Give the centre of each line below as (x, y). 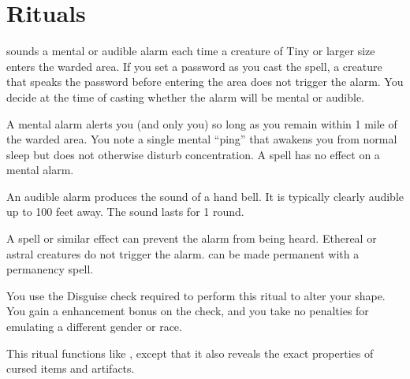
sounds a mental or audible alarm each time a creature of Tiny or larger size (191, 51)
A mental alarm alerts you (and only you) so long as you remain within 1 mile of (202, 123)
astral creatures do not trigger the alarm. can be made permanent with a (183, 253)
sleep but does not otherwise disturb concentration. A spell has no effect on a (193, 154)
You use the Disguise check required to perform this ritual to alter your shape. (196, 295)
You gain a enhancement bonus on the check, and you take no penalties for (188, 311)
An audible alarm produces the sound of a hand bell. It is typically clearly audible (205, 196)
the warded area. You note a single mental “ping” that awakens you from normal (202, 139)
